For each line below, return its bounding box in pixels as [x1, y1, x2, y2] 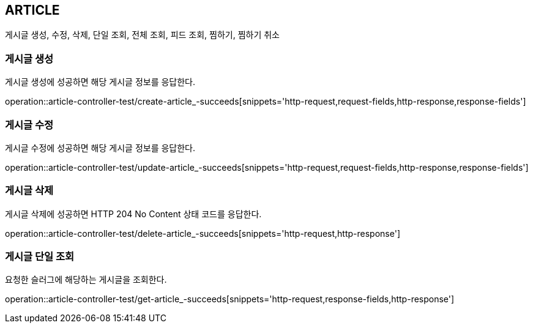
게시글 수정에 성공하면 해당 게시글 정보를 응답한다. [5, 142, 196, 153]
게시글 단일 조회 [5, 250, 75, 263]
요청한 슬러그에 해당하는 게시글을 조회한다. [5, 274, 167, 285]
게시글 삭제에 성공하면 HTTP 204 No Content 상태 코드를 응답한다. [5, 208, 262, 219]
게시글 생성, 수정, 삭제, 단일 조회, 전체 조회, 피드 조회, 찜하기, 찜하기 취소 [5, 29, 280, 40]
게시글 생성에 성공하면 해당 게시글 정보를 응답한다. [5, 76, 196, 88]
